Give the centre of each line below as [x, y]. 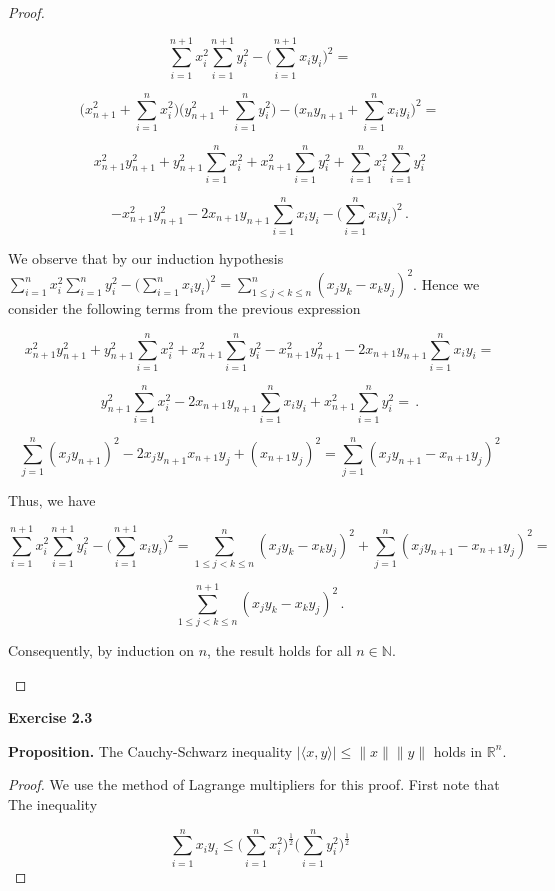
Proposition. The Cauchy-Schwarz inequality [150, 750]
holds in [458, 750]
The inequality [53, 803]
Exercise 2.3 [50, 717]
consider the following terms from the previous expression [184, 308]
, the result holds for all [279, 650]
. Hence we [446, 283]
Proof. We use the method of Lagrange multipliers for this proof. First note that [254, 784]
